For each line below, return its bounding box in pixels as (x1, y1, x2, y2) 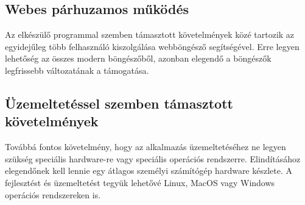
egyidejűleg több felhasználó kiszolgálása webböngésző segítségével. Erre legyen (5, 40, 300, 52)
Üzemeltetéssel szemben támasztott (5, 93, 233, 112)
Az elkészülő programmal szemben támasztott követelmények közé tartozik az (5, 28, 295, 41)
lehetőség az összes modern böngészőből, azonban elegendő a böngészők (5, 52, 272, 65)
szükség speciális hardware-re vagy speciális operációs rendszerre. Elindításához (5, 152, 301, 165)
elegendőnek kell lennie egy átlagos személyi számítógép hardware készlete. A (5, 164, 293, 177)
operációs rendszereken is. (5, 188, 101, 201)
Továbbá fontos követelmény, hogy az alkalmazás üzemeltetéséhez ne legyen (5, 140, 286, 153)
